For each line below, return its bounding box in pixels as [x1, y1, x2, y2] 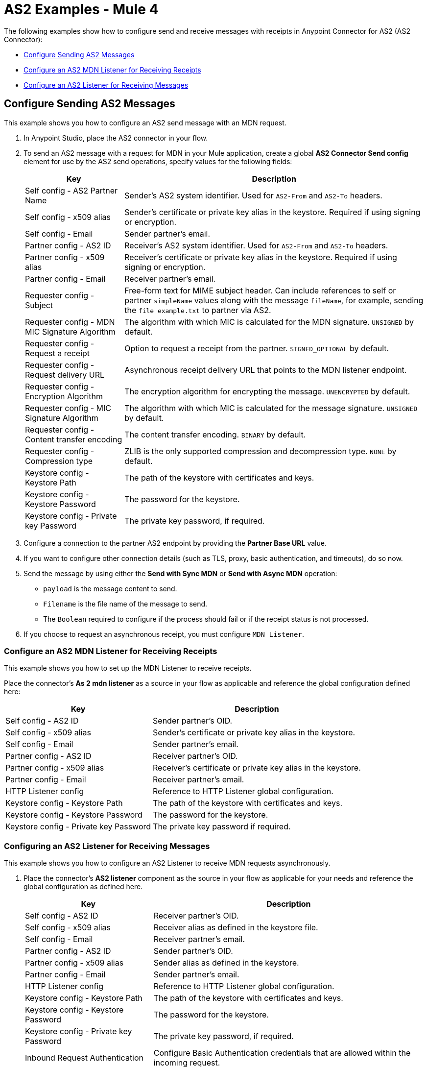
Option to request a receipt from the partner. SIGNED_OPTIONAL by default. [124, 343, 389, 353]
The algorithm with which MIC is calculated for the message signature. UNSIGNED [124, 403, 418, 413]
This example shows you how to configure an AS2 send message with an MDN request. [4, 118, 286, 127]
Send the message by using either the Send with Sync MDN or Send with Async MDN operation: [24, 569, 337, 578]
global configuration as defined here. [24, 882, 143, 891]
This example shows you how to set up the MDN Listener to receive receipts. [4, 664, 252, 673]
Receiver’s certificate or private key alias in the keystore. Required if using [124, 252, 397, 262]
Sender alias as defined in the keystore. [153, 958, 299, 968]
